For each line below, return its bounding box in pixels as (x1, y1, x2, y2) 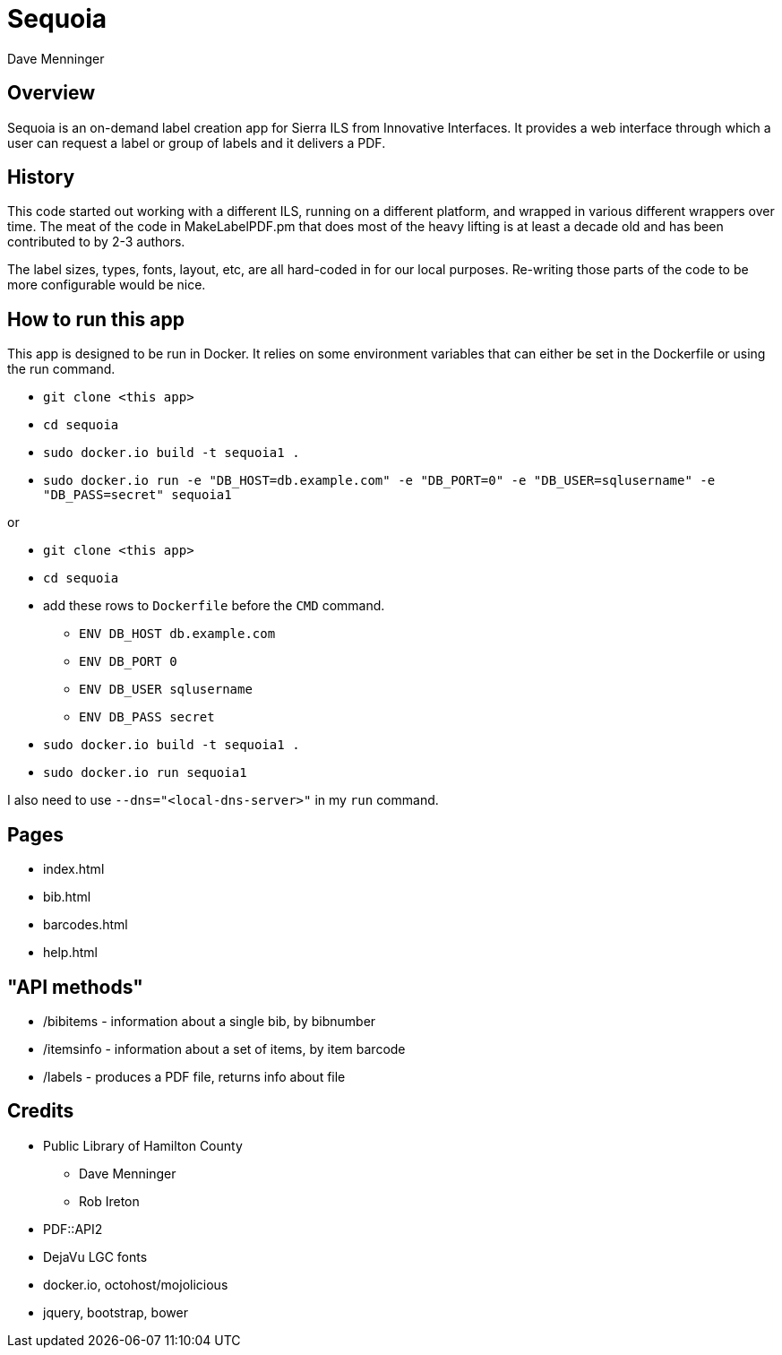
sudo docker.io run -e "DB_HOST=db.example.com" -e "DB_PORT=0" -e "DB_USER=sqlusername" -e (43, 473, 716, 488)
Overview (7, 82, 96, 105)
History (7, 166, 75, 189)
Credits (7, 1100, 74, 1123)
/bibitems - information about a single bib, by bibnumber (43, 1013, 376, 1029)
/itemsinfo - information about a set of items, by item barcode (43, 1040, 406, 1057)
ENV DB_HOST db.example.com (79, 626, 276, 642)
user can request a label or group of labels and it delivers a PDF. (7, 134, 386, 151)
